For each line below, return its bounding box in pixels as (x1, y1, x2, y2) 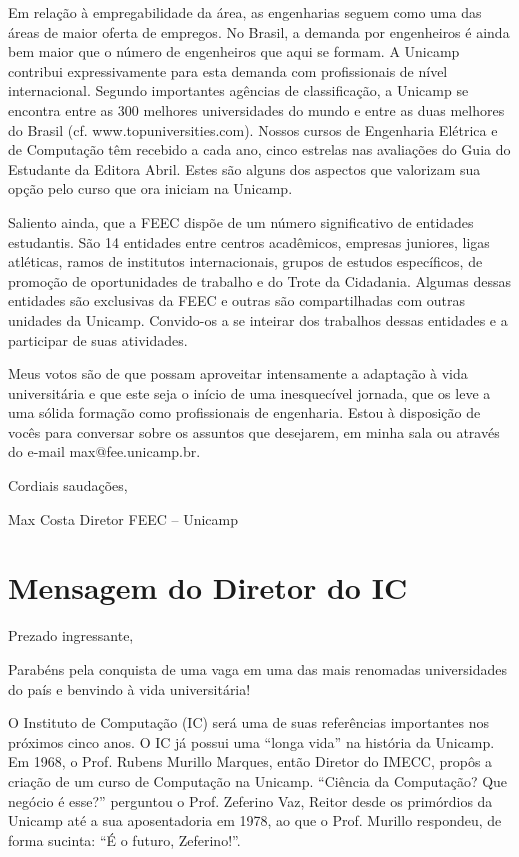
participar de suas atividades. (8, 329, 188, 350)
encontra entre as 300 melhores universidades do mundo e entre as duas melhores (8, 99, 505, 120)
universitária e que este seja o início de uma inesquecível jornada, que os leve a (8, 382, 491, 403)
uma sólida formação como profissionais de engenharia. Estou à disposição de (8, 402, 481, 423)
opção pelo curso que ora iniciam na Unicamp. (8, 178, 293, 199)
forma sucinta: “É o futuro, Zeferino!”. (8, 829, 241, 850)
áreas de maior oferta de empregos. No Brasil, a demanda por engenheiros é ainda (8, 21, 510, 42)
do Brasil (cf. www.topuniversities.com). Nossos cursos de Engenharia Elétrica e (8, 119, 498, 140)
